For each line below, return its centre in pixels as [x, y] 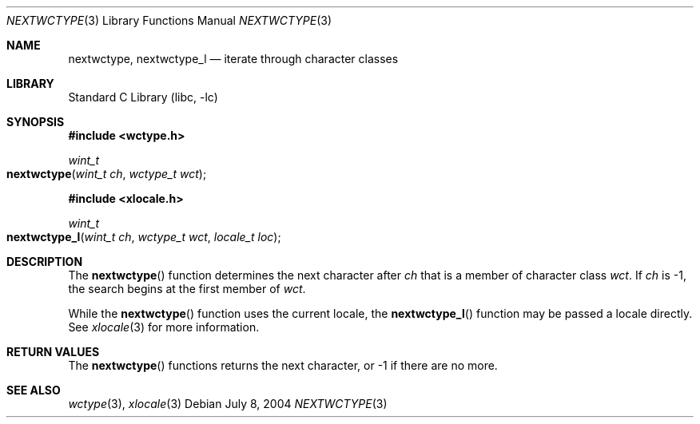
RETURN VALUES [53, 352]
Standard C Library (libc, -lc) [143, 97]
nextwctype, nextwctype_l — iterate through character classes [233, 59]
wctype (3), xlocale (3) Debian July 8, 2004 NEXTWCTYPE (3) [228, 404]
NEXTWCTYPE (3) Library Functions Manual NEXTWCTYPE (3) [169, 20]
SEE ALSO [34, 390]
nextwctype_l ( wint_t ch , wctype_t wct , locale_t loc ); [144, 237]
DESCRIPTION [45, 262]
